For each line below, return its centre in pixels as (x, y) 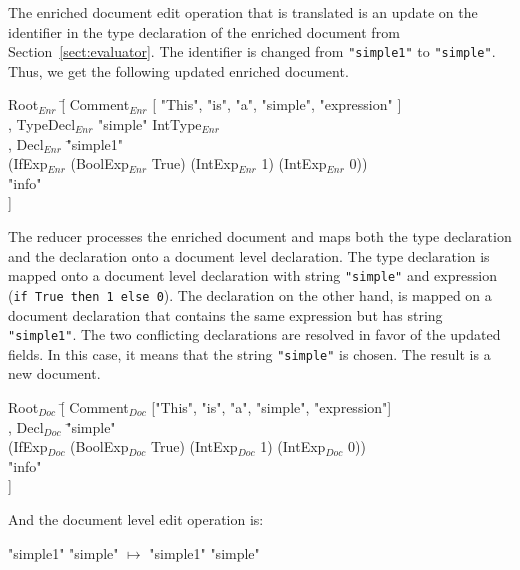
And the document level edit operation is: (136, 518)
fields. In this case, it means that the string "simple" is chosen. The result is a (249, 353)
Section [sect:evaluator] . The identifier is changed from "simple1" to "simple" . (252, 51)
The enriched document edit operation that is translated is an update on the (243, 12)
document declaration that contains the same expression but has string (225, 314)
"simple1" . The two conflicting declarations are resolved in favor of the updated (254, 334)
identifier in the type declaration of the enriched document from (204, 31)
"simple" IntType (150, 124)
